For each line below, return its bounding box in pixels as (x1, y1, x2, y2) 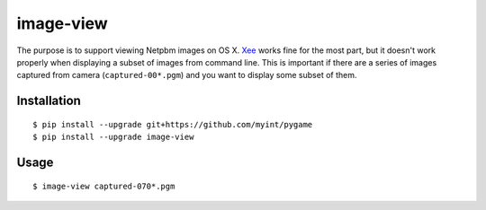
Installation (16, 93, 81, 109)
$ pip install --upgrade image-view (32, 132, 194, 143)
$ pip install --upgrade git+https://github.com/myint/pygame (32, 119, 313, 129)
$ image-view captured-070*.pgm (32, 180, 175, 191)
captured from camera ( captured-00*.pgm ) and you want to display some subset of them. (16, 70, 357, 81)
